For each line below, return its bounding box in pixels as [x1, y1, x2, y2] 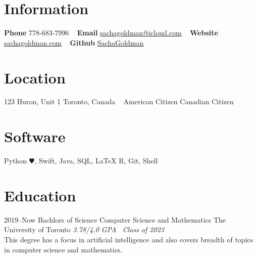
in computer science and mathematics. [4, 244, 123, 254]
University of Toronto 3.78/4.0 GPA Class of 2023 [4, 224, 164, 235]
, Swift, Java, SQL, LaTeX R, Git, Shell [34, 155, 158, 166]
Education [4, 185, 76, 205]
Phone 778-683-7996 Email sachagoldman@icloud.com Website [4, 27, 218, 38]
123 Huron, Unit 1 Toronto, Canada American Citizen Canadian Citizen [4, 96, 234, 107]
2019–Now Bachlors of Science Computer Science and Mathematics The [4, 214, 226, 225]
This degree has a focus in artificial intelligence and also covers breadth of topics [4, 234, 253, 245]
